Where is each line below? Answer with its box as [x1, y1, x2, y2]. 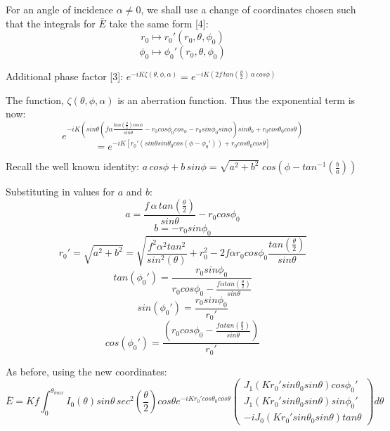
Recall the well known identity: [6, 159, 139, 174]
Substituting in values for [6, 184, 115, 199]
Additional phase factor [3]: [6, 69, 123, 84]
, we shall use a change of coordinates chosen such [141, 2, 356, 16]
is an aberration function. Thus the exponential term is [117, 92, 356, 107]
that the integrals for [6, 15, 96, 30]
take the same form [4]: [109, 15, 209, 30]
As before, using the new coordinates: [6, 364, 167, 378]
